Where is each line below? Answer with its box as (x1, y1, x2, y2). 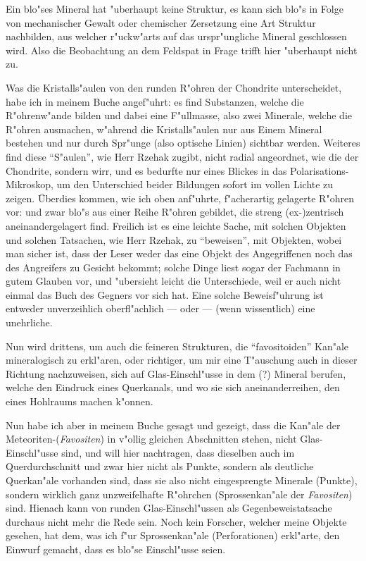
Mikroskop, (6, 177, 53, 192)
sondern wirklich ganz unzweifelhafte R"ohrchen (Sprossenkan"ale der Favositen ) (6, 486, 353, 501)
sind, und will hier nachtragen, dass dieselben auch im (61, 445, 295, 460)
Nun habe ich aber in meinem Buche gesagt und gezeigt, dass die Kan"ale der (6, 417, 341, 432)
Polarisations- (290, 163, 349, 178)
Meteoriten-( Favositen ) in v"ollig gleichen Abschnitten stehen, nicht (6, 431, 297, 446)
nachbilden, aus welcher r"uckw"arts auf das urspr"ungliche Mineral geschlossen (6, 29, 347, 44)
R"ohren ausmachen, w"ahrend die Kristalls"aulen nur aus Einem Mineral (6, 121, 322, 136)
